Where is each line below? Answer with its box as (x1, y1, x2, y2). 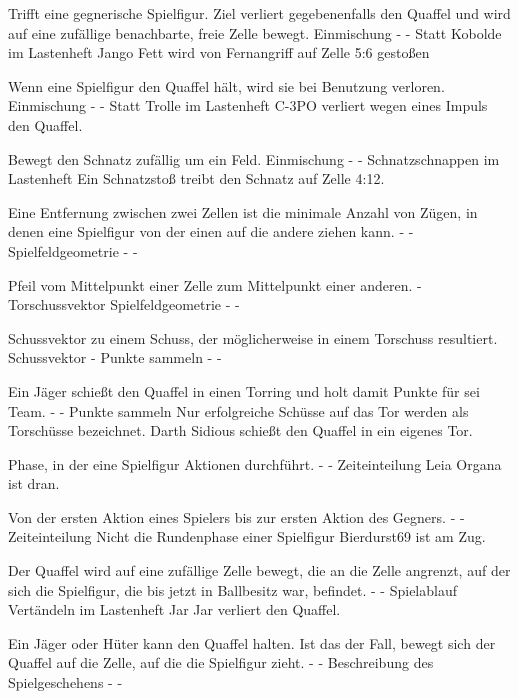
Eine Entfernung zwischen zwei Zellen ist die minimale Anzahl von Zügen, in (8, 201, 478, 222)
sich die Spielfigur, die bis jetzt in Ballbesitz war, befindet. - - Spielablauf (8, 579, 457, 600)
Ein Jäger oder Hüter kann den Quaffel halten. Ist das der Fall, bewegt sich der (8, 632, 496, 653)
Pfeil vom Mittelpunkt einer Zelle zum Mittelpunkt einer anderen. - (8, 274, 422, 295)
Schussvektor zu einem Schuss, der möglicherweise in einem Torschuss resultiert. (8, 327, 498, 348)
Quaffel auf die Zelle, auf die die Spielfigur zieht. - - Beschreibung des (8, 652, 434, 673)
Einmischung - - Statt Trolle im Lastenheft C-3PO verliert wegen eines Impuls (8, 95, 488, 116)
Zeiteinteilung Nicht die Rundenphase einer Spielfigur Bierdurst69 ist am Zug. (8, 526, 486, 547)
